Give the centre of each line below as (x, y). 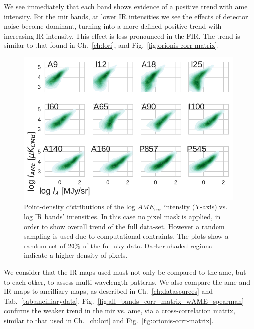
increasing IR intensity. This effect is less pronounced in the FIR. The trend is (122, 35)
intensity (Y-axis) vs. (196, 207)
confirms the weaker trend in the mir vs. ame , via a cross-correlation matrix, (120, 310)
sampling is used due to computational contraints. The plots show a (126, 236)
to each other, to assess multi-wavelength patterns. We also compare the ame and (127, 281)
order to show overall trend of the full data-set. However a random (124, 226)
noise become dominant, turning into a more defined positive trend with (113, 26)
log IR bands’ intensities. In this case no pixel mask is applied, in (122, 217)
